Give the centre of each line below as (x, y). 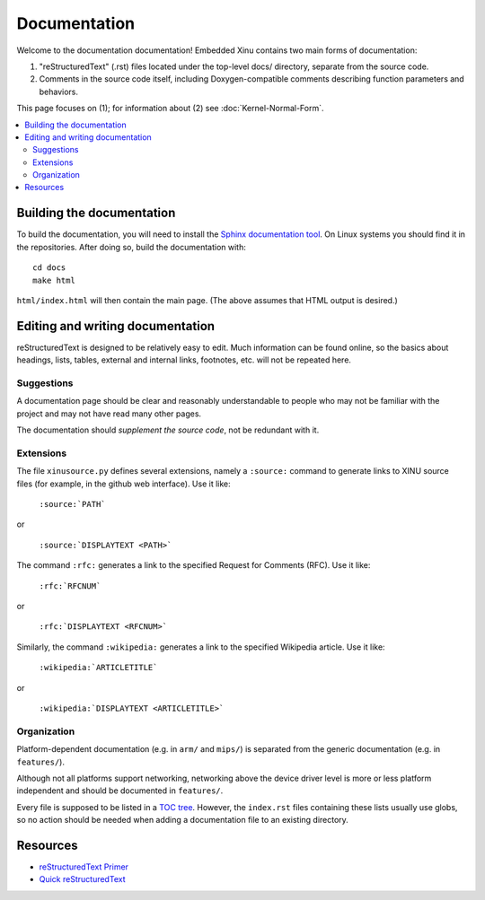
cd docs (49, 268)
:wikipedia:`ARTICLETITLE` (98, 668)
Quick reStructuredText (82, 879)
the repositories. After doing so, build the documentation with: (132, 247)
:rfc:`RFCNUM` (70, 586)
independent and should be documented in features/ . (120, 791)
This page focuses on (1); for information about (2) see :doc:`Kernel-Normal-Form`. (170, 109)
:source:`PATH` (73, 504)
